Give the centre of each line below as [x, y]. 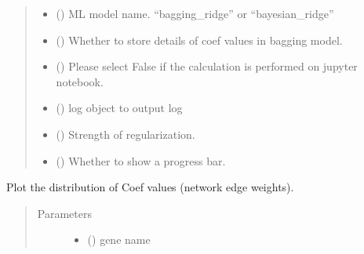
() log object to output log [119, 108]
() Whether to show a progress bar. [141, 160]
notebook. [80, 81]
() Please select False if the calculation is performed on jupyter [207, 66]
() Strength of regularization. [126, 134]
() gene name [119, 239]
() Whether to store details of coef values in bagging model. [199, 40]
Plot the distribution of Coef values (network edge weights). [150, 187]
